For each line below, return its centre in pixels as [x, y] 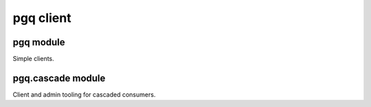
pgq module [39, 42]
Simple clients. [33, 59]
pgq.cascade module [59, 78]
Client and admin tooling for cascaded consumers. [84, 94]
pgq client [42, 18]
